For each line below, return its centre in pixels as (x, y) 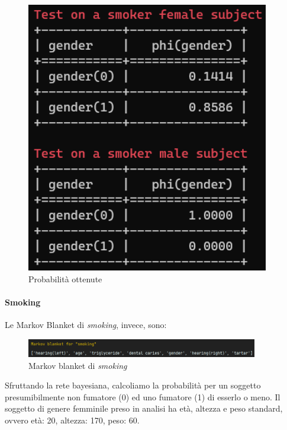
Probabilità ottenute (65, 278)
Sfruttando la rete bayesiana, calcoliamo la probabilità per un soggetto (133, 385)
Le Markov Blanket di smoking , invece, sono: (86, 325)
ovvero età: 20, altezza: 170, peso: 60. (72, 420)
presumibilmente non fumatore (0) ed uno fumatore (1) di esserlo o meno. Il (143, 396)
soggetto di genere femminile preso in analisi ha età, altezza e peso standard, (144, 408)
